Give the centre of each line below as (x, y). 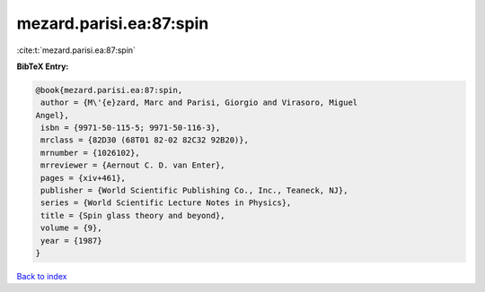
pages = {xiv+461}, (83, 178)
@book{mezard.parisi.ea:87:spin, (109, 90)
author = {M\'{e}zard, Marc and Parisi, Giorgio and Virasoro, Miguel (199, 103)
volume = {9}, (71, 228)
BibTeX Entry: (43, 66)
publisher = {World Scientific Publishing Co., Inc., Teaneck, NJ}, (194, 191)
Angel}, (52, 115)
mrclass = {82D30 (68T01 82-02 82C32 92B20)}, (145, 140)
